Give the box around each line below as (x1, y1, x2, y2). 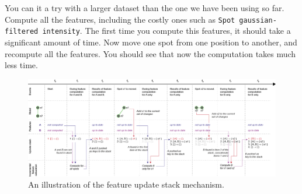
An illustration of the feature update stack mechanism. (28, 178, 224, 191)
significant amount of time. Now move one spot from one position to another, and (5, 36, 297, 48)
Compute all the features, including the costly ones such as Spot (5, 13, 235, 25)
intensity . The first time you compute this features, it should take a (42, 24, 291, 37)
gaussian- (239, 16, 277, 24)
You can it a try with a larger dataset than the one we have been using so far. (5, 2, 284, 13)
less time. (5, 59, 38, 71)
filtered (5, 27, 39, 36)
